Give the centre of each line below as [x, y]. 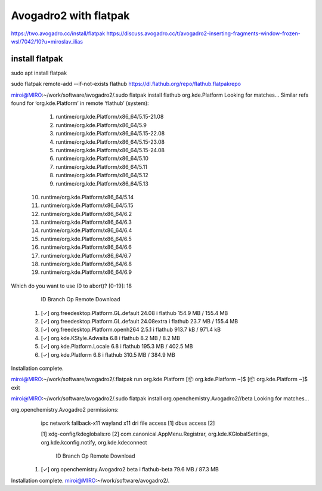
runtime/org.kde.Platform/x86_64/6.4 [86, 230]
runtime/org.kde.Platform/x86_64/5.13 [102, 183]
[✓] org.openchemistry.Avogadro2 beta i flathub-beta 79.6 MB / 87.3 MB [130, 470]
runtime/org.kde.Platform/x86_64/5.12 [102, 175]
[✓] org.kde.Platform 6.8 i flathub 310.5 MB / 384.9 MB [108, 354]
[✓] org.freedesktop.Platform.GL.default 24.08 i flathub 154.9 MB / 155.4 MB [134, 313]
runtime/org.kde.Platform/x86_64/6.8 [86, 264]
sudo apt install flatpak [39, 73]
